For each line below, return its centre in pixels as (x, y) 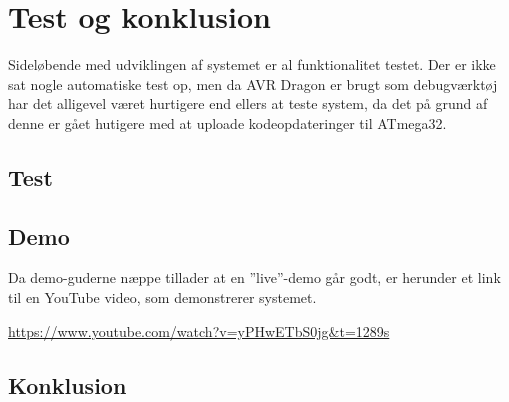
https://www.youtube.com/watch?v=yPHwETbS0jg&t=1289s (199, 330)
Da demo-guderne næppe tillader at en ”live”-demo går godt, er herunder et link (254, 277)
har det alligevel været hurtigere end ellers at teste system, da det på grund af (248, 103)
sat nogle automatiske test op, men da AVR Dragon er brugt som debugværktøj (253, 83)
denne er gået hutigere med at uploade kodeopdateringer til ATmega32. (227, 122)
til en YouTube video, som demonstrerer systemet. (162, 297)
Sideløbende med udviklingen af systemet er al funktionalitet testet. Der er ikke (252, 64)
